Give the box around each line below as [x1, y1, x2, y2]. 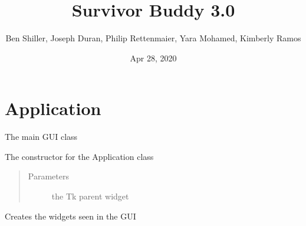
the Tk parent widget [51, 190, 129, 202]
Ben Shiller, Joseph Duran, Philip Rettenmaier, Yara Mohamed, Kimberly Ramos [5, 32, 301, 44]
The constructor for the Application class [5, 150, 154, 162]
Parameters [28, 170, 69, 182]
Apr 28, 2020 [130, 51, 177, 64]
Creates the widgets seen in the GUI [5, 209, 136, 222]
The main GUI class [5, 130, 78, 143]
